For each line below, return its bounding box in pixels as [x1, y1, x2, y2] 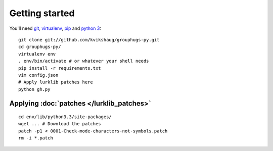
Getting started [9, 8, 75, 19]
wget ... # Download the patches [18, 121, 101, 127]
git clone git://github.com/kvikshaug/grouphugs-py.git [18, 37, 160, 42]
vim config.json [18, 72, 59, 78]
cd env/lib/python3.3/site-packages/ [18, 114, 112, 120]
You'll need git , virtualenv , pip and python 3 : [9, 25, 101, 31]
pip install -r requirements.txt [18, 65, 101, 71]
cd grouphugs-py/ [18, 44, 61, 50]
